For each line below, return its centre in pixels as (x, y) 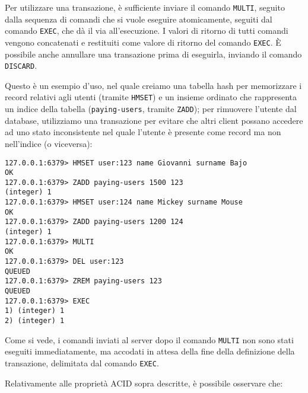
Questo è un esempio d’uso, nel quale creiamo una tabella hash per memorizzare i (153, 85)
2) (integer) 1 (35, 321)
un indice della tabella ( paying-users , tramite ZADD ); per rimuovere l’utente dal (151, 109)
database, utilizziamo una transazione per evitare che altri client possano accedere (154, 120)
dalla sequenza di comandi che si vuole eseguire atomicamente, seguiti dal (139, 19)
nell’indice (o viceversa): (49, 143)
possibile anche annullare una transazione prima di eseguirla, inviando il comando (153, 54)
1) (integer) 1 (35, 311)
